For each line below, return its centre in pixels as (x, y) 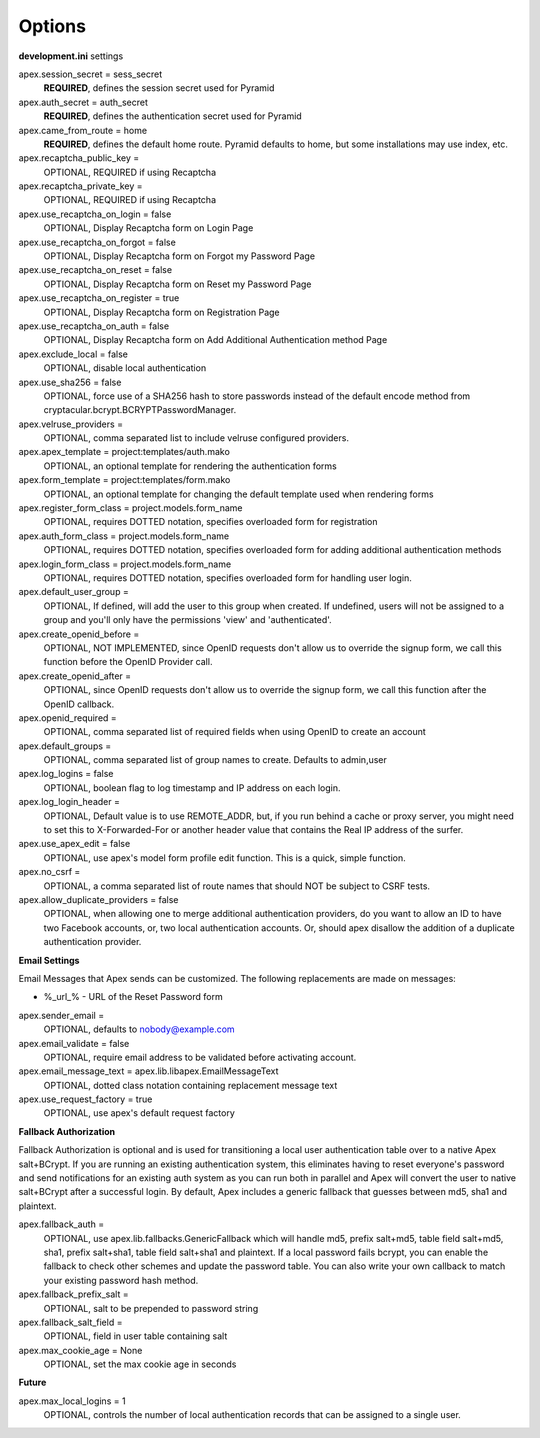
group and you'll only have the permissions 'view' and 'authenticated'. (187, 620)
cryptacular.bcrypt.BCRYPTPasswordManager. (140, 410)
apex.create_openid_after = (75, 676)
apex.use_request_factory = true (85, 1099)
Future (32, 1382)
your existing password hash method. (121, 1280)
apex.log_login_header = (69, 802)
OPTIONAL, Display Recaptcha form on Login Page (148, 228)
